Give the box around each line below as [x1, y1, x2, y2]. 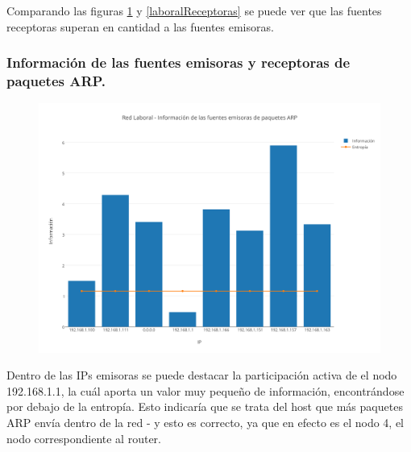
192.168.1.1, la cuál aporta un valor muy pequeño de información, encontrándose [6, 382, 405, 399]
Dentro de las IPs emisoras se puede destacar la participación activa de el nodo [6, 367, 397, 384]
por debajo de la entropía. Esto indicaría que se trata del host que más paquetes [6, 398, 403, 415]
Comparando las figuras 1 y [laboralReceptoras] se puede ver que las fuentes [6, 2, 382, 19]
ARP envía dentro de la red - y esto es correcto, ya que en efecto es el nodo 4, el [6, 414, 405, 430]
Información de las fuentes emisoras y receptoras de [6, 52, 351, 73]
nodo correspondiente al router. [6, 429, 161, 446]
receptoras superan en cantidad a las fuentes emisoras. [6, 18, 274, 35]
